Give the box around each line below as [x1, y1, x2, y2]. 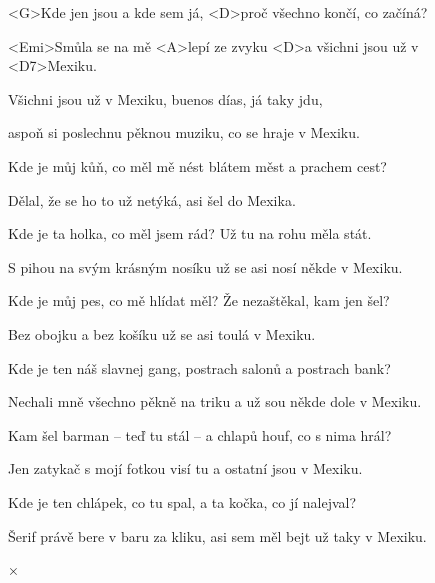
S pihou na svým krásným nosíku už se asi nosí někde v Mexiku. [8, 256, 403, 277]
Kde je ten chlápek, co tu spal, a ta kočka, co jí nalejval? [8, 491, 357, 512]
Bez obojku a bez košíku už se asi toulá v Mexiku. [8, 323, 316, 344]
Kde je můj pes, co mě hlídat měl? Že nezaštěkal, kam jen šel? [8, 290, 390, 311]
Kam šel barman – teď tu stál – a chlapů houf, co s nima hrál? [8, 424, 392, 445]
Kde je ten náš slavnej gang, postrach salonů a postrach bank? [8, 357, 391, 378]
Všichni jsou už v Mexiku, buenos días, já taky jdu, [8, 88, 323, 109]
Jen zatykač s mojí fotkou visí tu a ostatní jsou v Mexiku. [8, 458, 363, 479]
